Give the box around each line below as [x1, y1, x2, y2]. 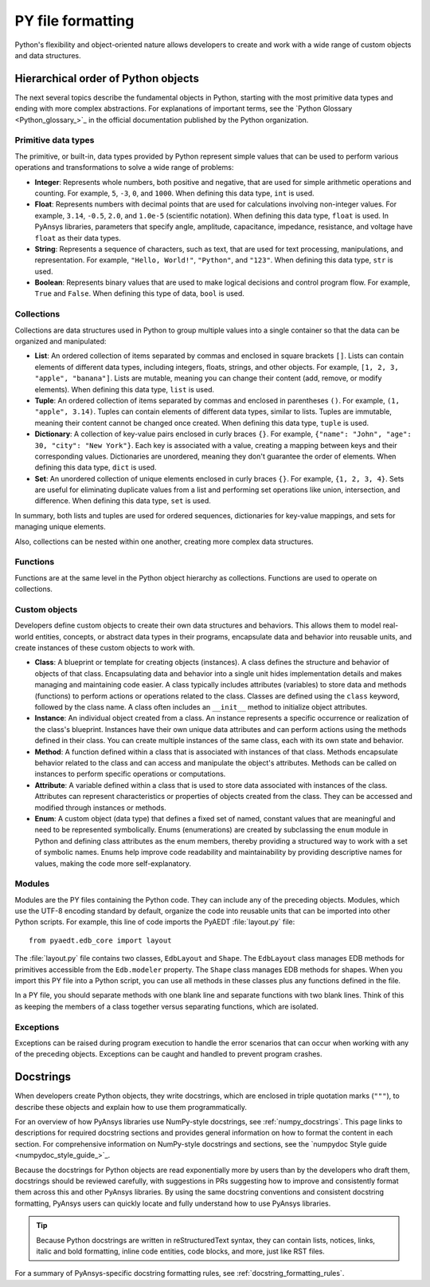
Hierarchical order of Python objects [14, 72, 199, 85]
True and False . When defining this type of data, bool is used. [34, 289, 244, 298]
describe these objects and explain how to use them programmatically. [14, 1102, 247, 1112]
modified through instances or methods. [34, 802, 166, 813]
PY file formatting [14, 12, 135, 30]
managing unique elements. [14, 522, 107, 532]
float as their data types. [34, 233, 121, 242]
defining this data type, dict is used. [34, 462, 157, 472]
